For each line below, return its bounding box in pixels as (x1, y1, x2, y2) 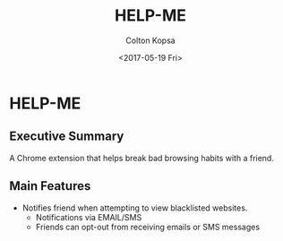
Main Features (9, 178, 91, 194)
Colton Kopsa (124, 35, 176, 46)
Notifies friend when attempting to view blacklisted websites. (21, 202, 248, 213)
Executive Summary (9, 129, 124, 144)
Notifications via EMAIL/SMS (35, 211, 142, 222)
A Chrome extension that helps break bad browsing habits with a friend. (9, 152, 275, 163)
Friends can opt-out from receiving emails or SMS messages (35, 221, 261, 232)
